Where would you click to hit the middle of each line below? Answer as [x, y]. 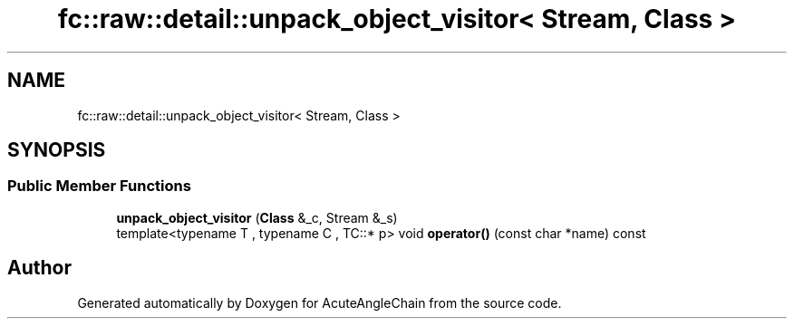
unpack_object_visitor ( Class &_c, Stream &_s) [257, 217]
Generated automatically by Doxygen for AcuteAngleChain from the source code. [320, 302]
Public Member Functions [99, 186]
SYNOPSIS [57, 150]
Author [39, 268]
